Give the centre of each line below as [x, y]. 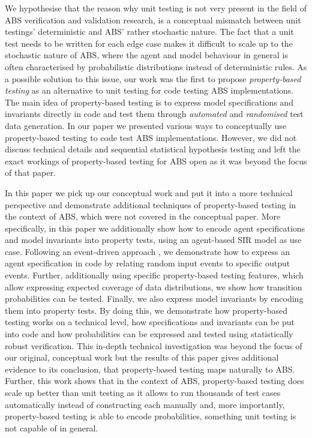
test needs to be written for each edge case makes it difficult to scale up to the [149, 43]
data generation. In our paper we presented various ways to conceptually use [146, 125]
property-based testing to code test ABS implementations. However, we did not [151, 137]
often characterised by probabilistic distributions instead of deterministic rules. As [156, 66]
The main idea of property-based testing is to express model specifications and [149, 102]
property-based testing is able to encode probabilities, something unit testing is [151, 416]
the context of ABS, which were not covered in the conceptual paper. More [143, 216]
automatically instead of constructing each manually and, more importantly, [145, 404]
